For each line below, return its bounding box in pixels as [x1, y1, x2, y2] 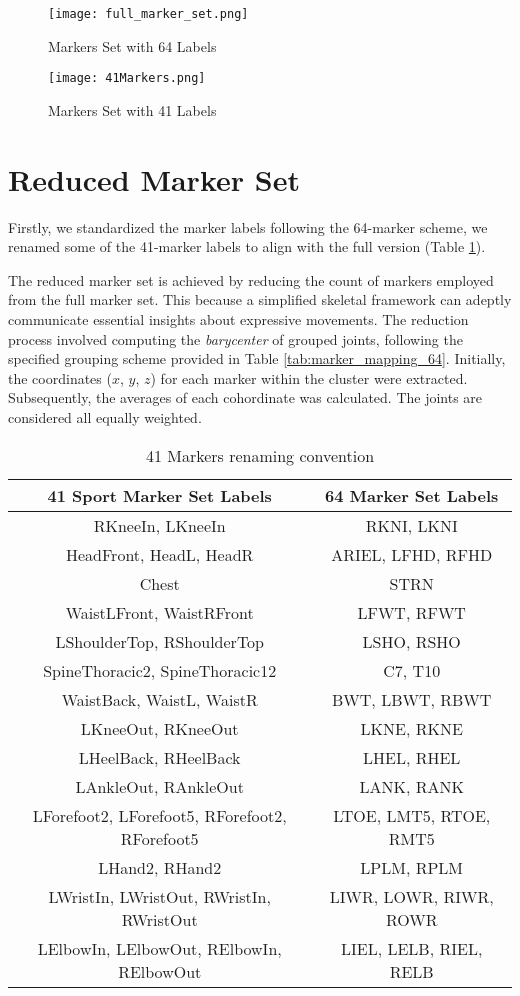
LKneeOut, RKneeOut [80, 716, 239, 740]
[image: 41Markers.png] [48, 71, 206, 86]
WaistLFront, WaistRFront [65, 600, 254, 624]
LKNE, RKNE [360, 716, 463, 740]
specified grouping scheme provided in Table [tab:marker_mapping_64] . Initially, [8, 348, 506, 369]
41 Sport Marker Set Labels [47, 483, 272, 507]
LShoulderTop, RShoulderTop [55, 629, 264, 653]
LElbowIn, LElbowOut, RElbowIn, [37, 936, 282, 960]
